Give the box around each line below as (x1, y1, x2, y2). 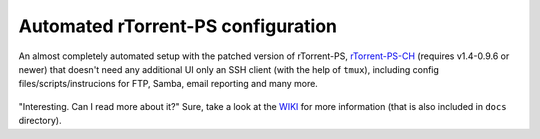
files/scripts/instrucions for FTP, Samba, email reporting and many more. (18, 78, 319, 90)
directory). (18, 115, 62, 127)
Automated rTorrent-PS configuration (18, 15, 338, 37)
